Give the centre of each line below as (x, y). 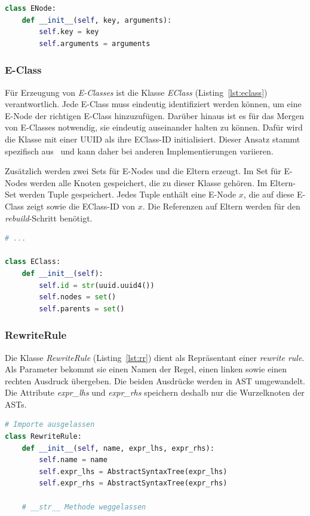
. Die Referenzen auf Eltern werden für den (221, 206)
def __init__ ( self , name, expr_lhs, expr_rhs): (118, 448)
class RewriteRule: (43, 437)
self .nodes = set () (78, 297)
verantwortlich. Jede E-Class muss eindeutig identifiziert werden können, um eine (153, 104)
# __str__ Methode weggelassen (84, 507)
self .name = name (73, 460)
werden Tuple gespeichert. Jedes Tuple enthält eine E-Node (128, 194)
